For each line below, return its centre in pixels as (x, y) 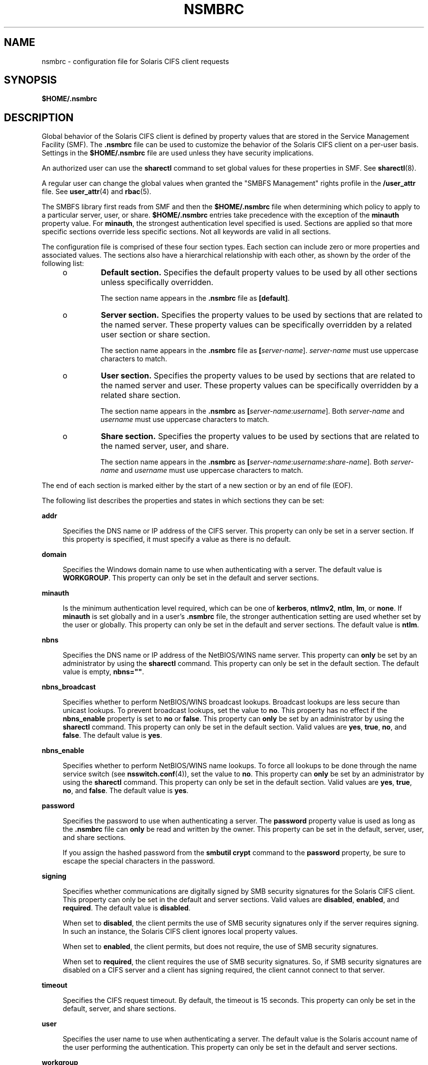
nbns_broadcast (69, 687)
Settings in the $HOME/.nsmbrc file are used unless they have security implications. (178, 153)
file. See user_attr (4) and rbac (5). (96, 192)
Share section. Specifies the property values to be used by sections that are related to (260, 436)
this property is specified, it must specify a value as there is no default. (177, 539)
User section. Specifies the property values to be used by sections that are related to (258, 376)
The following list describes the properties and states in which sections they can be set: (183, 501)
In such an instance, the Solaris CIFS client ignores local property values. (180, 932)
